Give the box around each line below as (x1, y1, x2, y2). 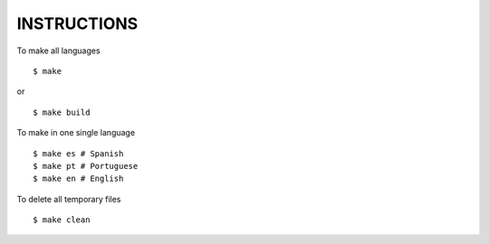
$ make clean (33, 215, 91, 225)
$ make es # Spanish (33, 148, 124, 158)
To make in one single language (16, 127, 136, 138)
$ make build (33, 107, 91, 117)
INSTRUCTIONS (16, 14, 139, 33)
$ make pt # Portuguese (33, 161, 139, 171)
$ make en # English (33, 174, 124, 184)
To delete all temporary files (16, 193, 121, 204)
